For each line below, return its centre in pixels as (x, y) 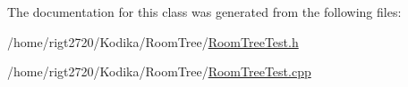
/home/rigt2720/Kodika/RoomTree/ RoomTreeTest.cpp (159, 71)
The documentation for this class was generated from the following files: (204, 12)
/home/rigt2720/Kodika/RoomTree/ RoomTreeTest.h (153, 41)
